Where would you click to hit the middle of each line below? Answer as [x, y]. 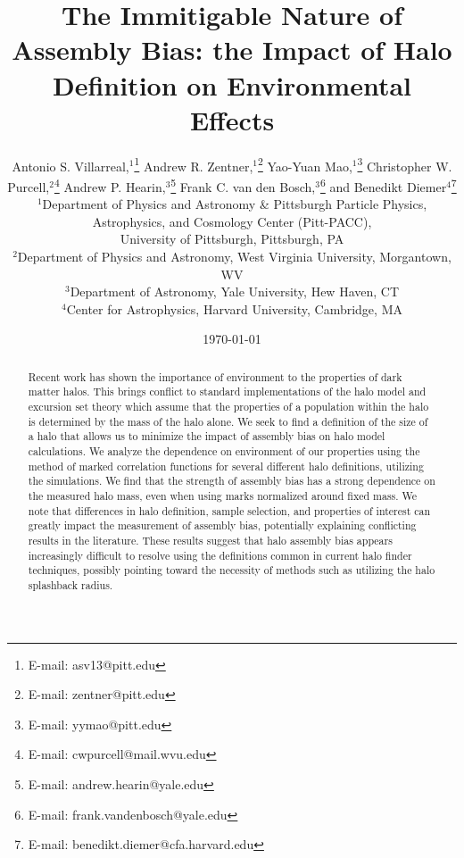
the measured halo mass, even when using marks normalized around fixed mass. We [223, 495]
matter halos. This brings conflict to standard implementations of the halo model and [227, 392]
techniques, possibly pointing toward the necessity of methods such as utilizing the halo [232, 570]
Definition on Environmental [232, 84]
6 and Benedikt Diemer [383, 185]
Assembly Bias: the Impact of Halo [232, 50]
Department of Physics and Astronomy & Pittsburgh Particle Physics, [235, 204]
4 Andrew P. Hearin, [110, 185]
